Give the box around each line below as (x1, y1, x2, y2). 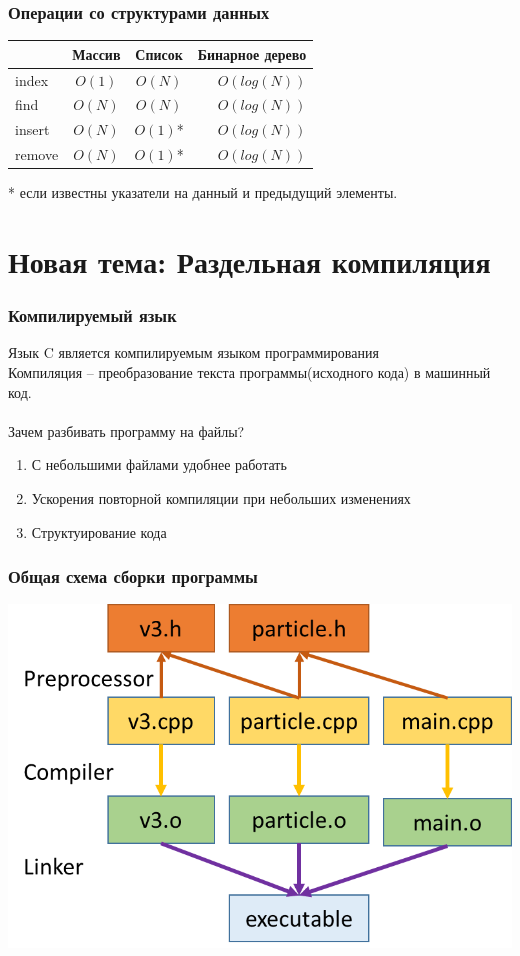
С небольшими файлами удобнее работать (31, 454, 287, 475)
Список (135, 43, 183, 64)
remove (15, 144, 59, 165)
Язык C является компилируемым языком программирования (8, 342, 379, 363)
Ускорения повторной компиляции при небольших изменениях (31, 487, 411, 508)
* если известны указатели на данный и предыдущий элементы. (8, 182, 398, 203)
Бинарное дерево (197, 43, 307, 64)
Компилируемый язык (8, 303, 177, 328)
